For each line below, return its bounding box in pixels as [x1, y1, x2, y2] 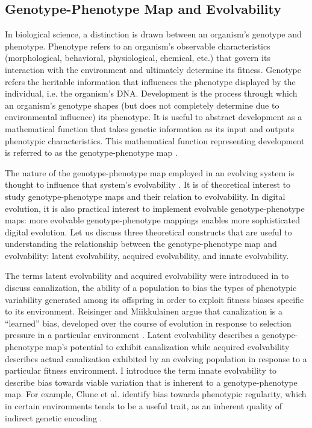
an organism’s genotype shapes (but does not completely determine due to [5, 98, 279, 111]
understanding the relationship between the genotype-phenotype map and [5, 237, 277, 250]
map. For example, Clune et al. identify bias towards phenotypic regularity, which [5, 388, 307, 400]
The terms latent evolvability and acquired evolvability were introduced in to [5, 269, 289, 282]
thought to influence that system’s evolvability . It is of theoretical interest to [5, 178, 291, 191]
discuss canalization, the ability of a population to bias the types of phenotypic [5, 281, 297, 294]
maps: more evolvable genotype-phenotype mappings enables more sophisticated [5, 214, 301, 226]
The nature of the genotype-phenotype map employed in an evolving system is [5, 166, 295, 179]
